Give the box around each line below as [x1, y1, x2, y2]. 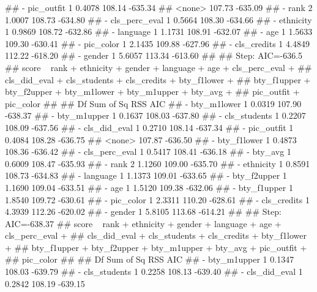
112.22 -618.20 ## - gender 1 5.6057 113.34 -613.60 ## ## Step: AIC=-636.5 [5, 49, 303, 62]
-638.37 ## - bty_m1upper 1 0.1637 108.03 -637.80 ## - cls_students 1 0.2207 [5, 109, 306, 122]
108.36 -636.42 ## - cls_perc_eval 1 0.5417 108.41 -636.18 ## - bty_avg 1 [5, 145, 291, 158]
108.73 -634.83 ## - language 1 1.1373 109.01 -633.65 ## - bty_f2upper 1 [5, 169, 287, 182]
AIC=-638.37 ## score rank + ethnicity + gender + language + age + [5, 217, 282, 230]
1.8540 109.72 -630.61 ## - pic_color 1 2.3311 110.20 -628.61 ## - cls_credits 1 [5, 193, 310, 206]
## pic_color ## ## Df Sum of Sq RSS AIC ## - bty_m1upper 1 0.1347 [5, 253, 294, 266]
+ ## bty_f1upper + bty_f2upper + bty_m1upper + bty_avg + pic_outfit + [5, 241, 307, 253]
